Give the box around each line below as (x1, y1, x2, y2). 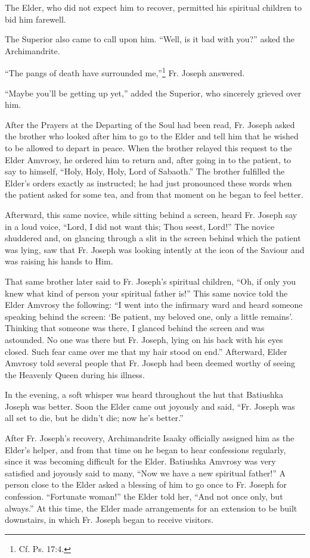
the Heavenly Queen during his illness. (5, 368, 145, 381)
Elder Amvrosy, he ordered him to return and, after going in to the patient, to (5, 153, 292, 166)
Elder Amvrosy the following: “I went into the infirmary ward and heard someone (5, 298, 303, 311)
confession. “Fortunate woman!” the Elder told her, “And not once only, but (5, 490, 283, 503)
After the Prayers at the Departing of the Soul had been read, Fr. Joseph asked (5, 118, 295, 130)
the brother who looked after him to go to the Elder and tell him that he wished (5, 130, 299, 142)
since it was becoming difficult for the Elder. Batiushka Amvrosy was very (5, 455, 276, 467)
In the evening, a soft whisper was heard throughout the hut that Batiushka (5, 388, 283, 401)
